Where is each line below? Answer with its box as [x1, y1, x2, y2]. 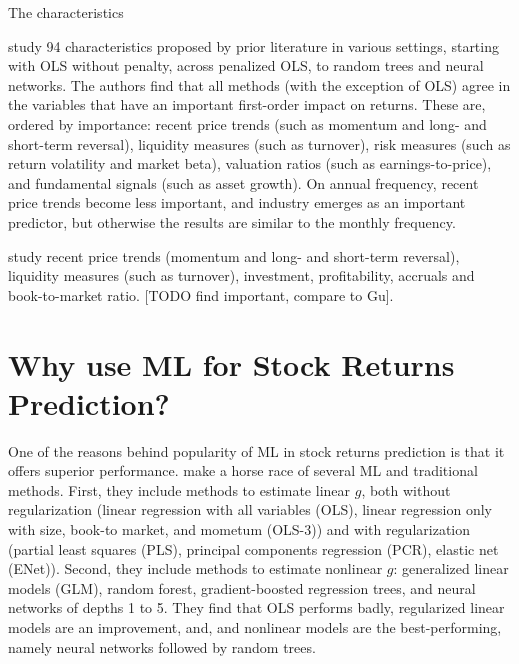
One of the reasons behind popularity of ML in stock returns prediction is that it [8, 440, 505, 461]
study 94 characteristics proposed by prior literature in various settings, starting [8, 35, 499, 56]
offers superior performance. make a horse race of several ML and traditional [8, 460, 478, 481]
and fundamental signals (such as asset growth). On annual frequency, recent [8, 172, 479, 193]
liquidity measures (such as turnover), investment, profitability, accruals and [8, 265, 475, 286]
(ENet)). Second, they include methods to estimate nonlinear [8, 558, 383, 579]
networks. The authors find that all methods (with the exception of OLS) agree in [8, 74, 511, 95]
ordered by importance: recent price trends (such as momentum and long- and [8, 113, 487, 134]
